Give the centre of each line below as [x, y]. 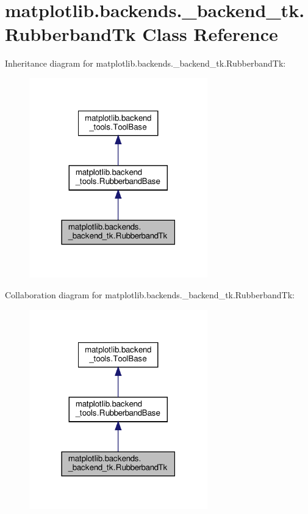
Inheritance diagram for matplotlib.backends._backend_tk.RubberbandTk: [145, 63]
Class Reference [210, 34]
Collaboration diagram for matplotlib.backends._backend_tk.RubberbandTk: [150, 295]
